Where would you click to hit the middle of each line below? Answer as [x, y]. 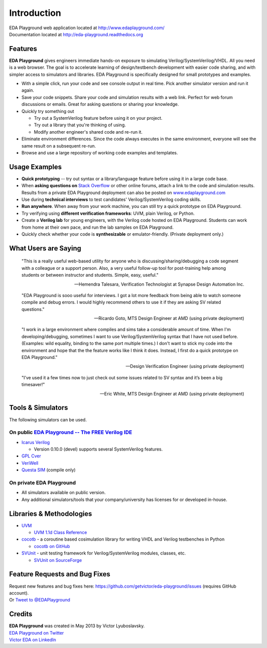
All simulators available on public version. [64, 493]
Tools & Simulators [39, 408]
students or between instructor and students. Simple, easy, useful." [90, 275]
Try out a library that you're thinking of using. [80, 125]
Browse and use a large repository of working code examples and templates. [100, 152]
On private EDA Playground [43, 483]
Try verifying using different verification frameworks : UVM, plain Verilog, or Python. [108, 213]
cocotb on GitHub [52, 546]
